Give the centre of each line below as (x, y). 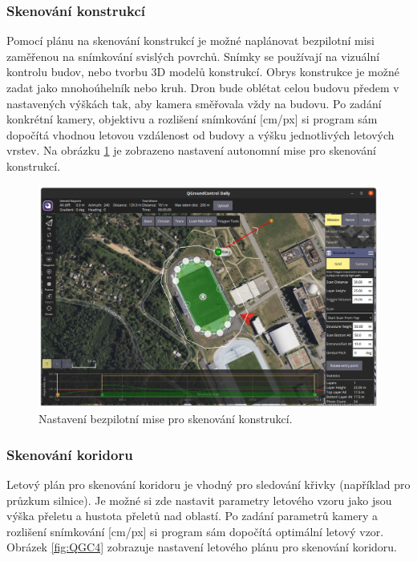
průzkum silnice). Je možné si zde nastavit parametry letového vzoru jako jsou (199, 500)
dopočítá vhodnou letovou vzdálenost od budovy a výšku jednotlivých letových (200, 134)
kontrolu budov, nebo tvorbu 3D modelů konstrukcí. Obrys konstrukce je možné (203, 72)
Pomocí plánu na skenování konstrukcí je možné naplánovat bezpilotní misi (190, 40)
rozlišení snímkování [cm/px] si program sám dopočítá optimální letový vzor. (195, 531)
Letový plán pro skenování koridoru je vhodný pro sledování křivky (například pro (208, 484)
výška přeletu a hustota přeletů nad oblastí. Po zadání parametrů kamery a (192, 516)
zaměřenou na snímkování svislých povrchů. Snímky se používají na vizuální (193, 56)
